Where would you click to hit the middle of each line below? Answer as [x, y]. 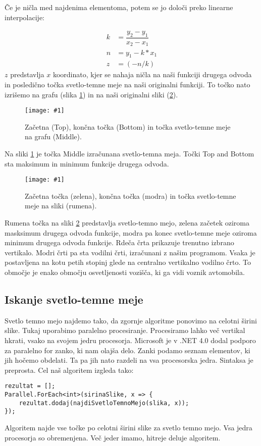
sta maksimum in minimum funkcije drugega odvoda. [87, 163]
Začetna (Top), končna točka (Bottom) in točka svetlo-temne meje [128, 126]
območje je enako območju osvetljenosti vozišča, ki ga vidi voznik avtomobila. [125, 272]
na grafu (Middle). [53, 136]
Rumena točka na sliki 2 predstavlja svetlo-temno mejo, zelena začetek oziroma [127, 223]
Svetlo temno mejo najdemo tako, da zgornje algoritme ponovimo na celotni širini [131, 320]
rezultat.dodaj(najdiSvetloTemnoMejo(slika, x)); [104, 403]
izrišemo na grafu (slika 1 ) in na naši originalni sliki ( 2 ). [91, 94]
